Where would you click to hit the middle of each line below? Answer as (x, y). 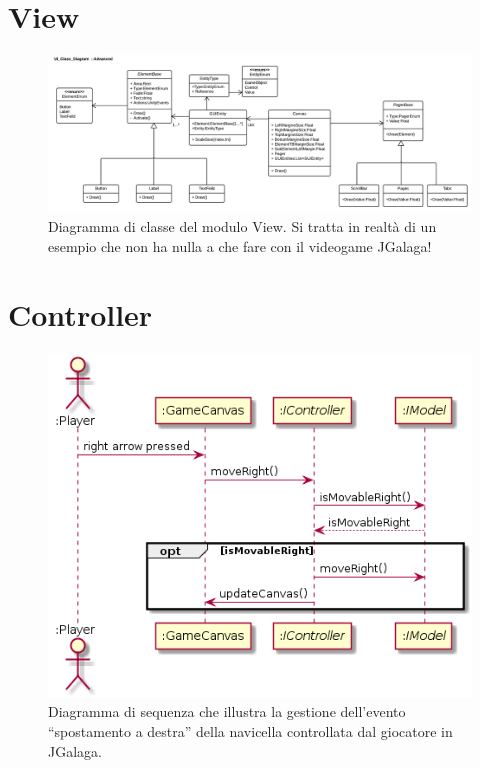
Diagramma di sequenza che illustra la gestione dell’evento (227, 711)
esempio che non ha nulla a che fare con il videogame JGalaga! (240, 245)
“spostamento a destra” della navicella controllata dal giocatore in (250, 730)
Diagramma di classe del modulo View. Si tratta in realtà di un (242, 226)
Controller (80, 314)
